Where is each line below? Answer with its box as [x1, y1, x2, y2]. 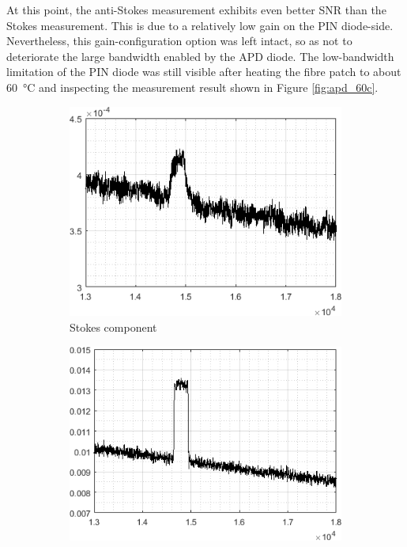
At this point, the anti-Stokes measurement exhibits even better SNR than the [6, 2, 386, 17]
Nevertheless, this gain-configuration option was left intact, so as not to [6, 32, 352, 49]
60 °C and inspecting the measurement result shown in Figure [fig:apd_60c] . [6, 78, 379, 95]
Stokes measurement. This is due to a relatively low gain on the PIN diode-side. [6, 17, 394, 33]
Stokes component [70, 318, 157, 335]
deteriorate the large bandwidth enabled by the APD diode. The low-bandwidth [6, 47, 394, 64]
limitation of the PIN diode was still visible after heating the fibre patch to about [6, 63, 401, 80]
